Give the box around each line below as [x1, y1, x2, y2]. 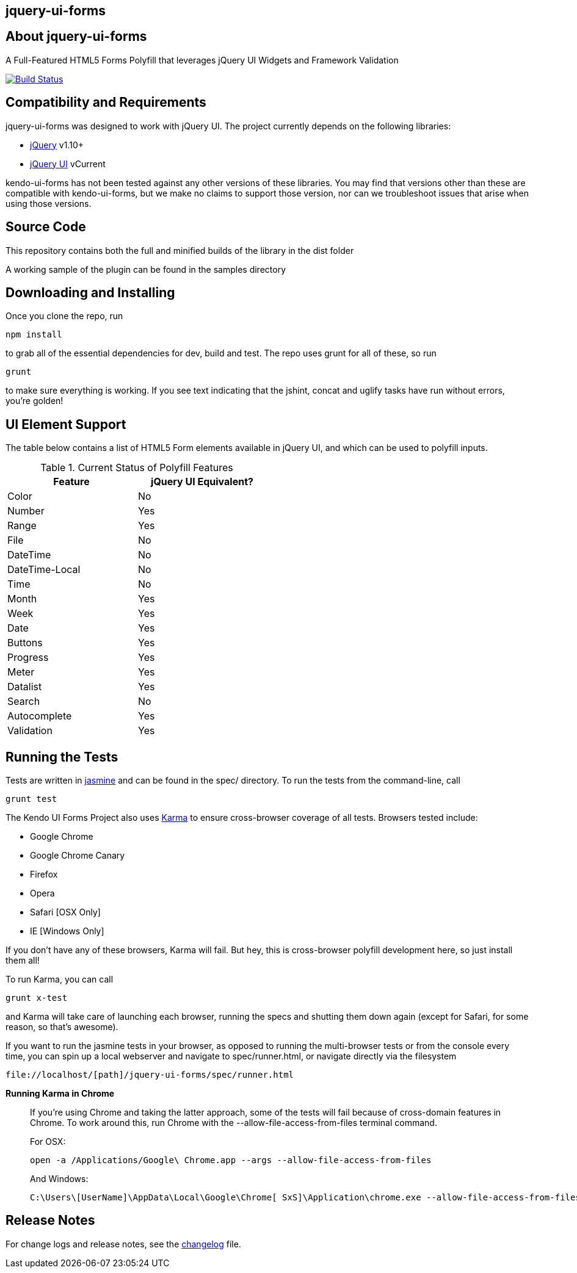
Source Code [5, 219, 86, 235]
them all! [5, 955, 40, 966]
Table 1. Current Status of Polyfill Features [40, 461, 233, 474]
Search [7, 695, 40, 708]
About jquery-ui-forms [5, 29, 147, 45]
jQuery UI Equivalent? [151, 475, 253, 488]
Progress [7, 651, 49, 664]
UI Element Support [5, 416, 126, 432]
